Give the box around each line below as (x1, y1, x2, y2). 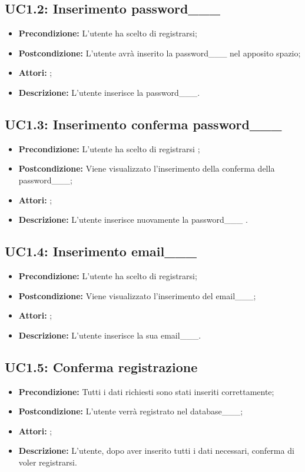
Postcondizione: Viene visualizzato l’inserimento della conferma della (18, 162, 275, 175)
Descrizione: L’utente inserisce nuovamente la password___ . (18, 213, 248, 226)
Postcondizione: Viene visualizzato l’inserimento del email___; (18, 289, 256, 302)
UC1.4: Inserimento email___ (5, 242, 197, 260)
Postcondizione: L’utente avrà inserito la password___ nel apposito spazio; (18, 46, 301, 59)
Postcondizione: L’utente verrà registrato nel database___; (18, 405, 243, 417)
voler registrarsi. (18, 456, 77, 468)
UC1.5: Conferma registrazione (5, 357, 198, 376)
